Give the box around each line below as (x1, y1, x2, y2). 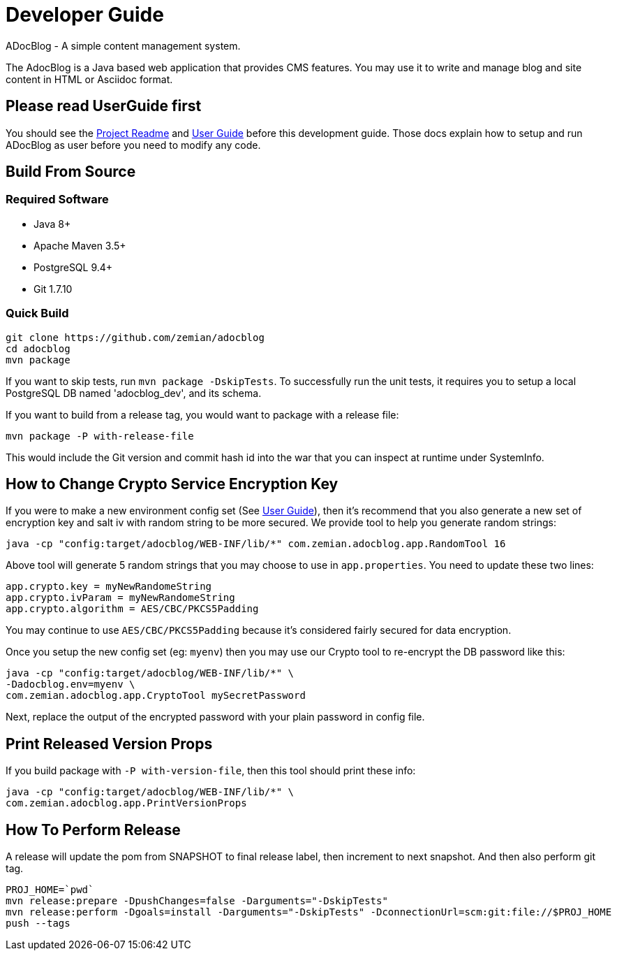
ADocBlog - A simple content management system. (6, 39, 241, 52)
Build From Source (6, 163, 136, 181)
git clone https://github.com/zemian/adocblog (6, 331, 265, 343)
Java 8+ (34, 217, 71, 230)
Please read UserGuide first (6, 97, 202, 115)
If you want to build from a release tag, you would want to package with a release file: (6, 408, 399, 421)
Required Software (6, 192, 109, 207)
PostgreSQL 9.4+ (34, 261, 113, 273)
